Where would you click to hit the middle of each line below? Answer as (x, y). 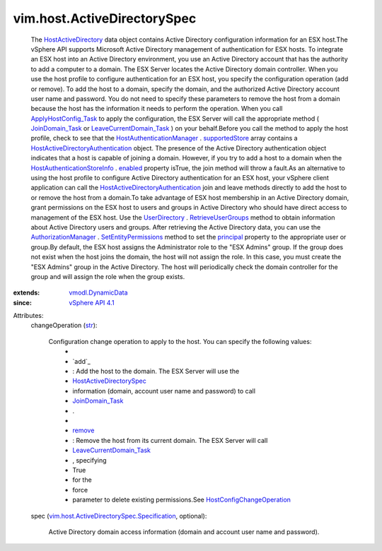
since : (22, 302)
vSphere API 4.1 (92, 302)
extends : (27, 292)
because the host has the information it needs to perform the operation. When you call (157, 109)
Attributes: (28, 316)
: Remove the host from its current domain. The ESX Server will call (170, 440)
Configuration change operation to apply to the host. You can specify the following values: (180, 341)
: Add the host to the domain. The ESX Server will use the (156, 372)
